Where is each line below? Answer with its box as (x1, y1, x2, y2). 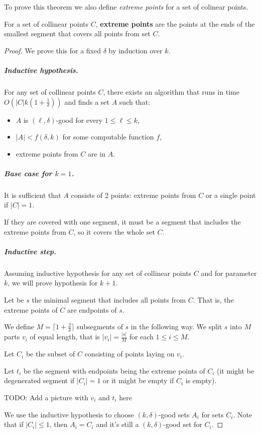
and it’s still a (96, 419, 139, 429)
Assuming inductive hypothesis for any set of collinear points (4, 267, 192, 278)
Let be (4, 295, 24, 305)
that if (4, 419, 24, 429)
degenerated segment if (4, 375, 75, 386)
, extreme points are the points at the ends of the (95, 18, 255, 29)
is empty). (185, 375, 217, 386)
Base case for (4, 168, 52, 178)
